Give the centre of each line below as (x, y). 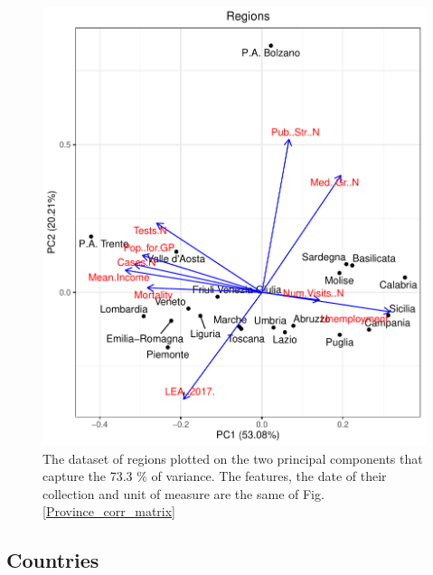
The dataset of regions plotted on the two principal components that (233, 458)
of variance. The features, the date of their (269, 476)
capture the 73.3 (88, 476)
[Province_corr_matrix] (109, 511)
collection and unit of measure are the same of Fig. (184, 493)
